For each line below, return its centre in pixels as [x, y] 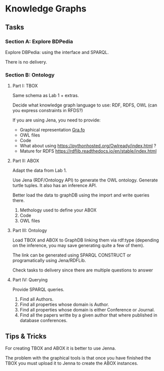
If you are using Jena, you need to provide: [56, 120]
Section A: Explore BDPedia [39, 41]
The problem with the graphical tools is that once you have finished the [78, 357]
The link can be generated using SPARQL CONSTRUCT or [72, 255]
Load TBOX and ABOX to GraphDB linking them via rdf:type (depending [86, 240]
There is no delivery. [26, 62]
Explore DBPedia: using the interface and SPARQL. [57, 52]
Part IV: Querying [30, 280]
